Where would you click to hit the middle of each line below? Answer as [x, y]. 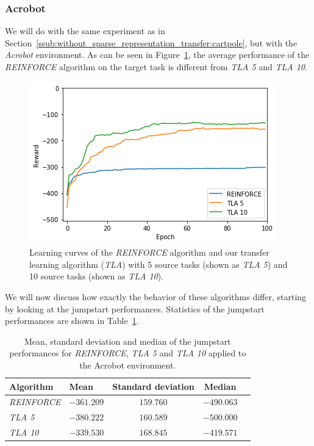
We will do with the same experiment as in [85, 31]
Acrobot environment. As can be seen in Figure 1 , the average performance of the [157, 55]
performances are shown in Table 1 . [72, 321]
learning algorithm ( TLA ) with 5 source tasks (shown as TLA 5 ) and [159, 264]
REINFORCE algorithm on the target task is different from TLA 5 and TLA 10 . [156, 67]
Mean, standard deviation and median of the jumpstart [127, 341]
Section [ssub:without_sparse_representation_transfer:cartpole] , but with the [151, 42]
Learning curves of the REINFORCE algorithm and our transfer [149, 252]
